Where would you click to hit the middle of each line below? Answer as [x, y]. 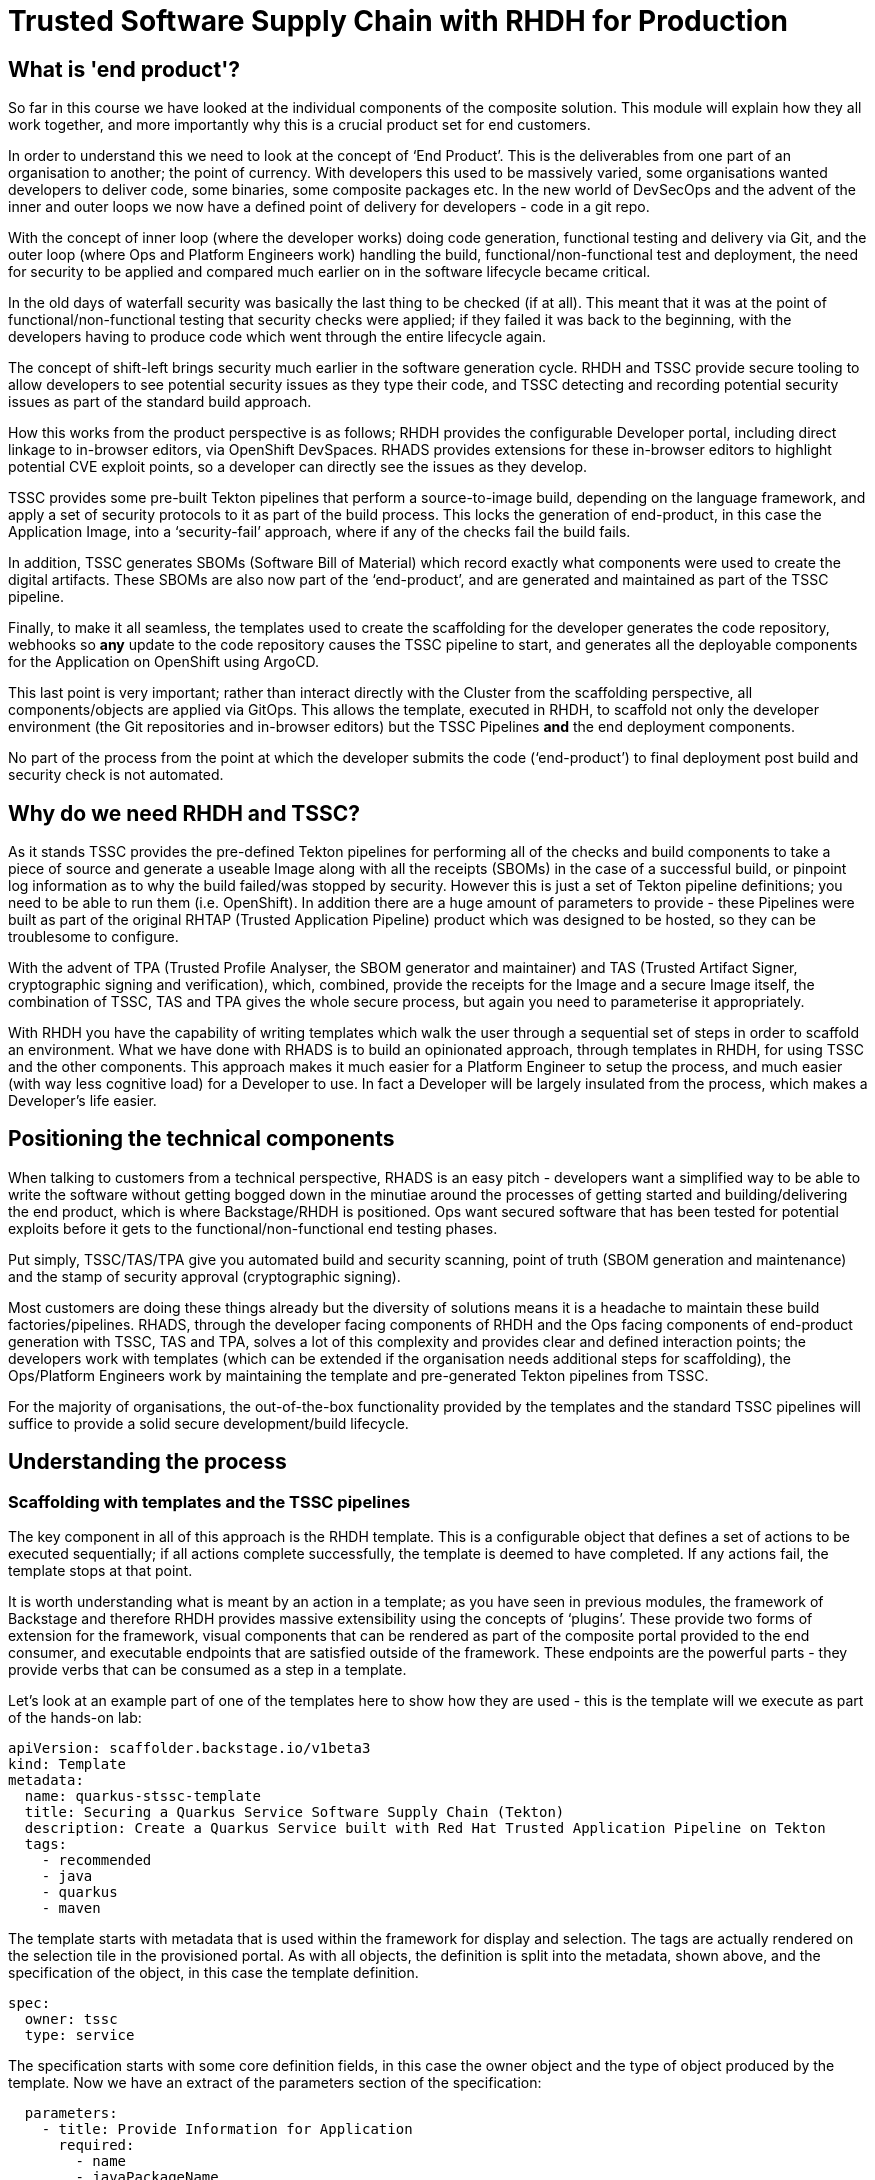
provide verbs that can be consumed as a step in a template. [207, 1670]
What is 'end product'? [124, 69]
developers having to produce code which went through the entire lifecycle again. [277, 337]
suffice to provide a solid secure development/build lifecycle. [208, 1423]
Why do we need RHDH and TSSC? [184, 813]
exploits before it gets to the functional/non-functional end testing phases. [253, 1228]
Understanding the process [147, 1462]
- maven [71, 1908]
